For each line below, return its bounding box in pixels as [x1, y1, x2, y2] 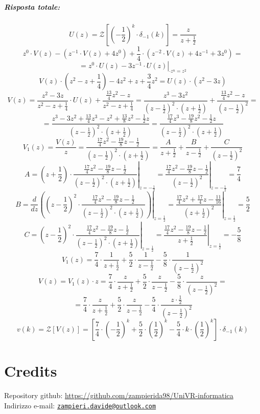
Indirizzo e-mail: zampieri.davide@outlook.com [4, 400, 156, 410]
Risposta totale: [4, 1, 60, 12]
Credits [4, 360, 57, 381]
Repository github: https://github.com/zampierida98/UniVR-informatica [4, 389, 233, 400]
